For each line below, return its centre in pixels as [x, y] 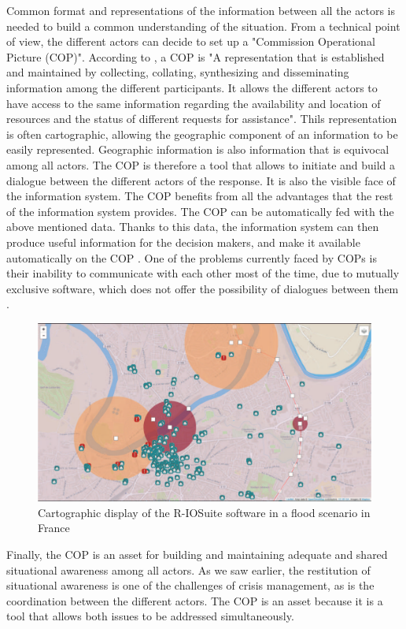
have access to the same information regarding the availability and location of [194, 103]
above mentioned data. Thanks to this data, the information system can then [193, 227]
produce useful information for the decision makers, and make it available [183, 242]
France [54, 528]
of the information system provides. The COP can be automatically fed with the [200, 211]
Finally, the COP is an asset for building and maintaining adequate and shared [197, 554]
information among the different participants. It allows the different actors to [192, 87]
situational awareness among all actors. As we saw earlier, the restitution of [188, 569]
